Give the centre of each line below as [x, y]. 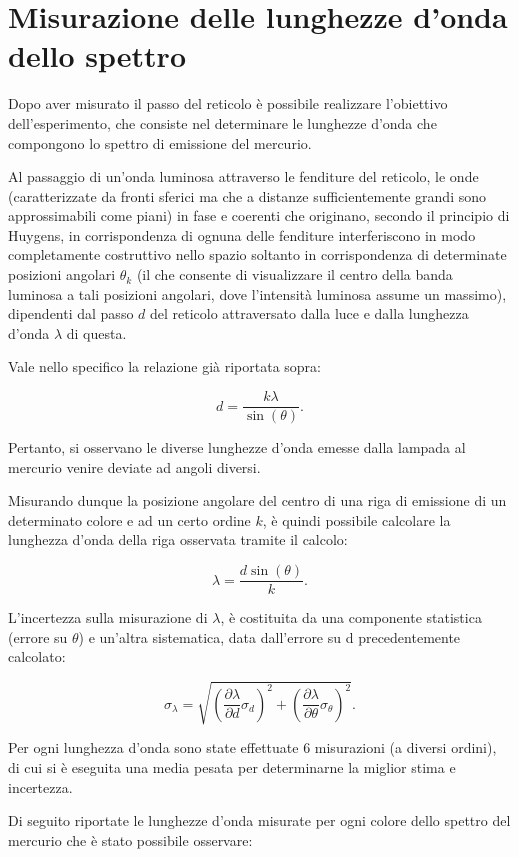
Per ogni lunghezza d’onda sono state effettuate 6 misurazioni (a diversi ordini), [252, 747]
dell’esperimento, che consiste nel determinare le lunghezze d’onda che [222, 122]
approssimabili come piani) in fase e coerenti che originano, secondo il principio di [259, 215]
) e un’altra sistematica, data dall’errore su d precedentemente [269, 636]
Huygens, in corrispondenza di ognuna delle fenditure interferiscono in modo [242, 234]
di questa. [96, 332]
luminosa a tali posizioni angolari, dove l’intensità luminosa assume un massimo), [257, 293]
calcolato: [37, 656]
